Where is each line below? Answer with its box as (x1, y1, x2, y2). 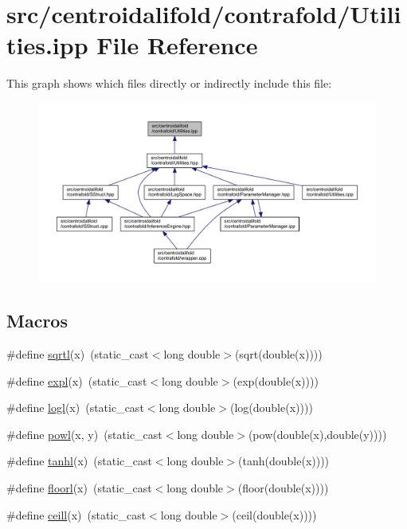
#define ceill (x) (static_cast (6, 506, 147, 523)
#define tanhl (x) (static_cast (6, 453, 152, 469)
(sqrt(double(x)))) (234, 345, 323, 362)
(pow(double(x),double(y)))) (248, 425, 387, 442)
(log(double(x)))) (229, 399, 313, 416)
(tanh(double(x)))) (238, 453, 330, 469)
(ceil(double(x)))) (232, 506, 317, 523)
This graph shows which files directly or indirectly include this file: (6, 75, 332, 92)
